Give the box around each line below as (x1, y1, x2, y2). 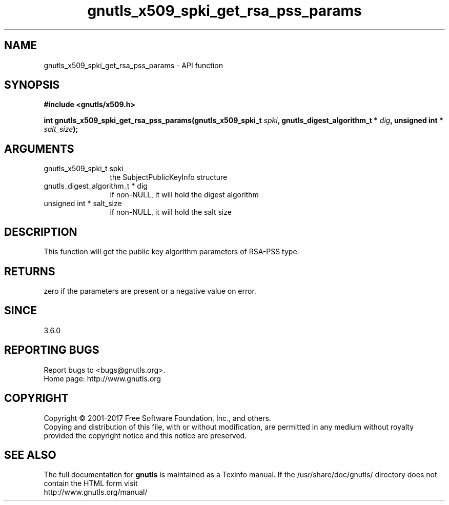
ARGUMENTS (4, 142, 74, 155)
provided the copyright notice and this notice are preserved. (44, 431, 247, 440)
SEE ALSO (4, 448, 56, 461)
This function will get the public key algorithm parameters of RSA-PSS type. (44, 247, 299, 256)
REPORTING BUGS (4, 344, 99, 357)
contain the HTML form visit (44, 479, 138, 488)
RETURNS (4, 265, 55, 278)
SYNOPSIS (4, 78, 60, 92)
